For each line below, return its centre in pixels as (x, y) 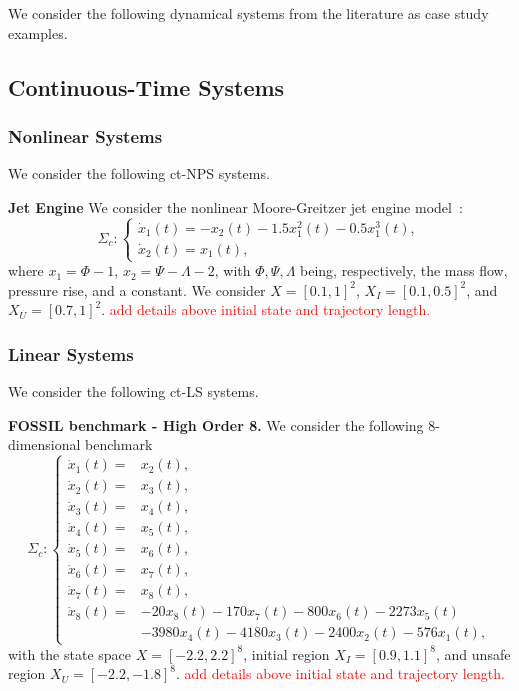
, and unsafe (473, 653)
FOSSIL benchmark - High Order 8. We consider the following (216, 424)
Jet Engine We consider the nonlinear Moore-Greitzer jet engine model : (235, 206)
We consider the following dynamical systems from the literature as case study (248, 13)
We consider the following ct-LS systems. (133, 391)
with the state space (70, 653)
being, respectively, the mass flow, (404, 270)
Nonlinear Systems (85, 135)
